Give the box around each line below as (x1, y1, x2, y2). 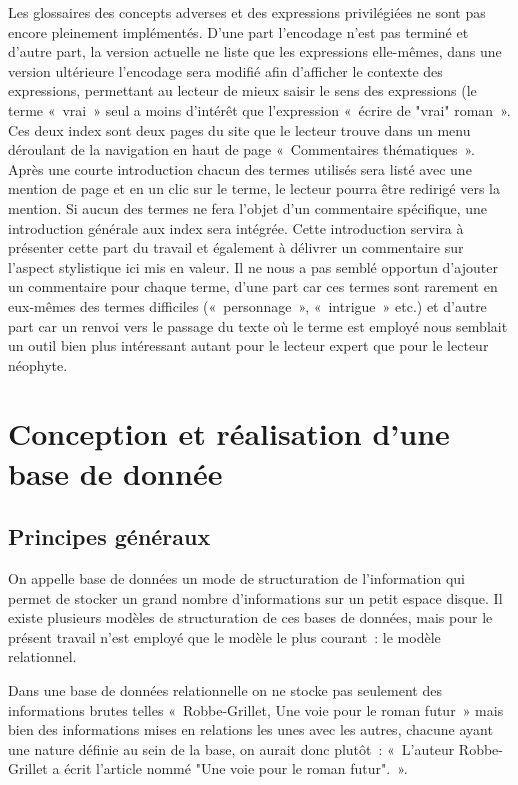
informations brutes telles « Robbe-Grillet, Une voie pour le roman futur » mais (8, 699, 504, 720)
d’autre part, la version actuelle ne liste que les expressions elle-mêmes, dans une (8, 41, 502, 62)
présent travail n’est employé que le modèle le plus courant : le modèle (8, 626, 441, 647)
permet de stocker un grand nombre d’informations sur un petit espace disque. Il (8, 587, 503, 608)
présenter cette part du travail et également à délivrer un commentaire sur (8, 237, 464, 258)
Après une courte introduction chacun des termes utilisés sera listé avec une (8, 158, 472, 179)
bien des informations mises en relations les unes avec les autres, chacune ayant (8, 719, 493, 740)
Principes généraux (8, 521, 211, 552)
